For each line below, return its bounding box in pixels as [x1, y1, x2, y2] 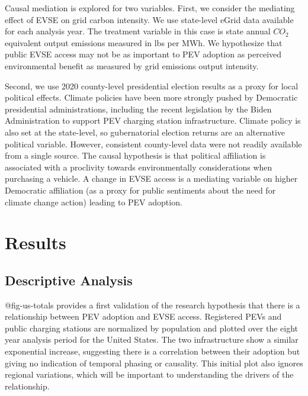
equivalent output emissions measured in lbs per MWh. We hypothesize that [5, 36, 283, 49]
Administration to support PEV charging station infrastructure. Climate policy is [5, 114, 301, 127]
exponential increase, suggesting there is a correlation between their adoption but [5, 345, 300, 358]
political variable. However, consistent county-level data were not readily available [5, 137, 302, 150]
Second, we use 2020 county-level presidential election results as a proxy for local [5, 79, 299, 92]
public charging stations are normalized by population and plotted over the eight [5, 321, 299, 334]
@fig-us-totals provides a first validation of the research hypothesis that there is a [5, 298, 300, 311]
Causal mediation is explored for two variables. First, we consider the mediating [5, 2, 295, 14]
